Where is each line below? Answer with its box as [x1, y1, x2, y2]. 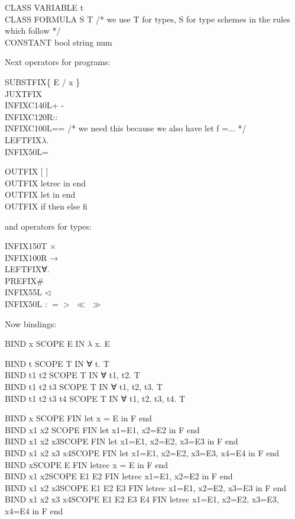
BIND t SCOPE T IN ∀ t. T [5, 357, 109, 369]
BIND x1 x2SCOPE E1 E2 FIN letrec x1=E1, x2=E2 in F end [5, 470, 233, 482]
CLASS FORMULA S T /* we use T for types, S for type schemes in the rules [5, 12, 290, 25]
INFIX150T [5, 240, 47, 252]
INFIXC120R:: [5, 110, 58, 123]
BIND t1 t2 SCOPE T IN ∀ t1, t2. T [5, 369, 140, 381]
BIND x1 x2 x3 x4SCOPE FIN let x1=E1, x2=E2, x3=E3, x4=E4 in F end [5, 447, 279, 459]
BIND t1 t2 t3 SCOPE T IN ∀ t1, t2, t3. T [5, 381, 163, 393]
